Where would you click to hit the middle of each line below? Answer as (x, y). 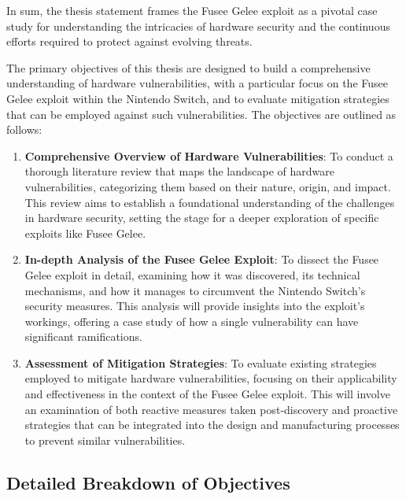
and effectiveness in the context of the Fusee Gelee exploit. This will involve (207, 394)
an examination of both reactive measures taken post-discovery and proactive (211, 409)
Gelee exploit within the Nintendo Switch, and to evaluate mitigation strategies (198, 98)
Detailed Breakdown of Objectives (148, 482)
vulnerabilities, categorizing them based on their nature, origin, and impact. (208, 186)
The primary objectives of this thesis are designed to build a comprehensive (188, 67)
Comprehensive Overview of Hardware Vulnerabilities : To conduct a (209, 155)
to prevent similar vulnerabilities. (105, 440)
